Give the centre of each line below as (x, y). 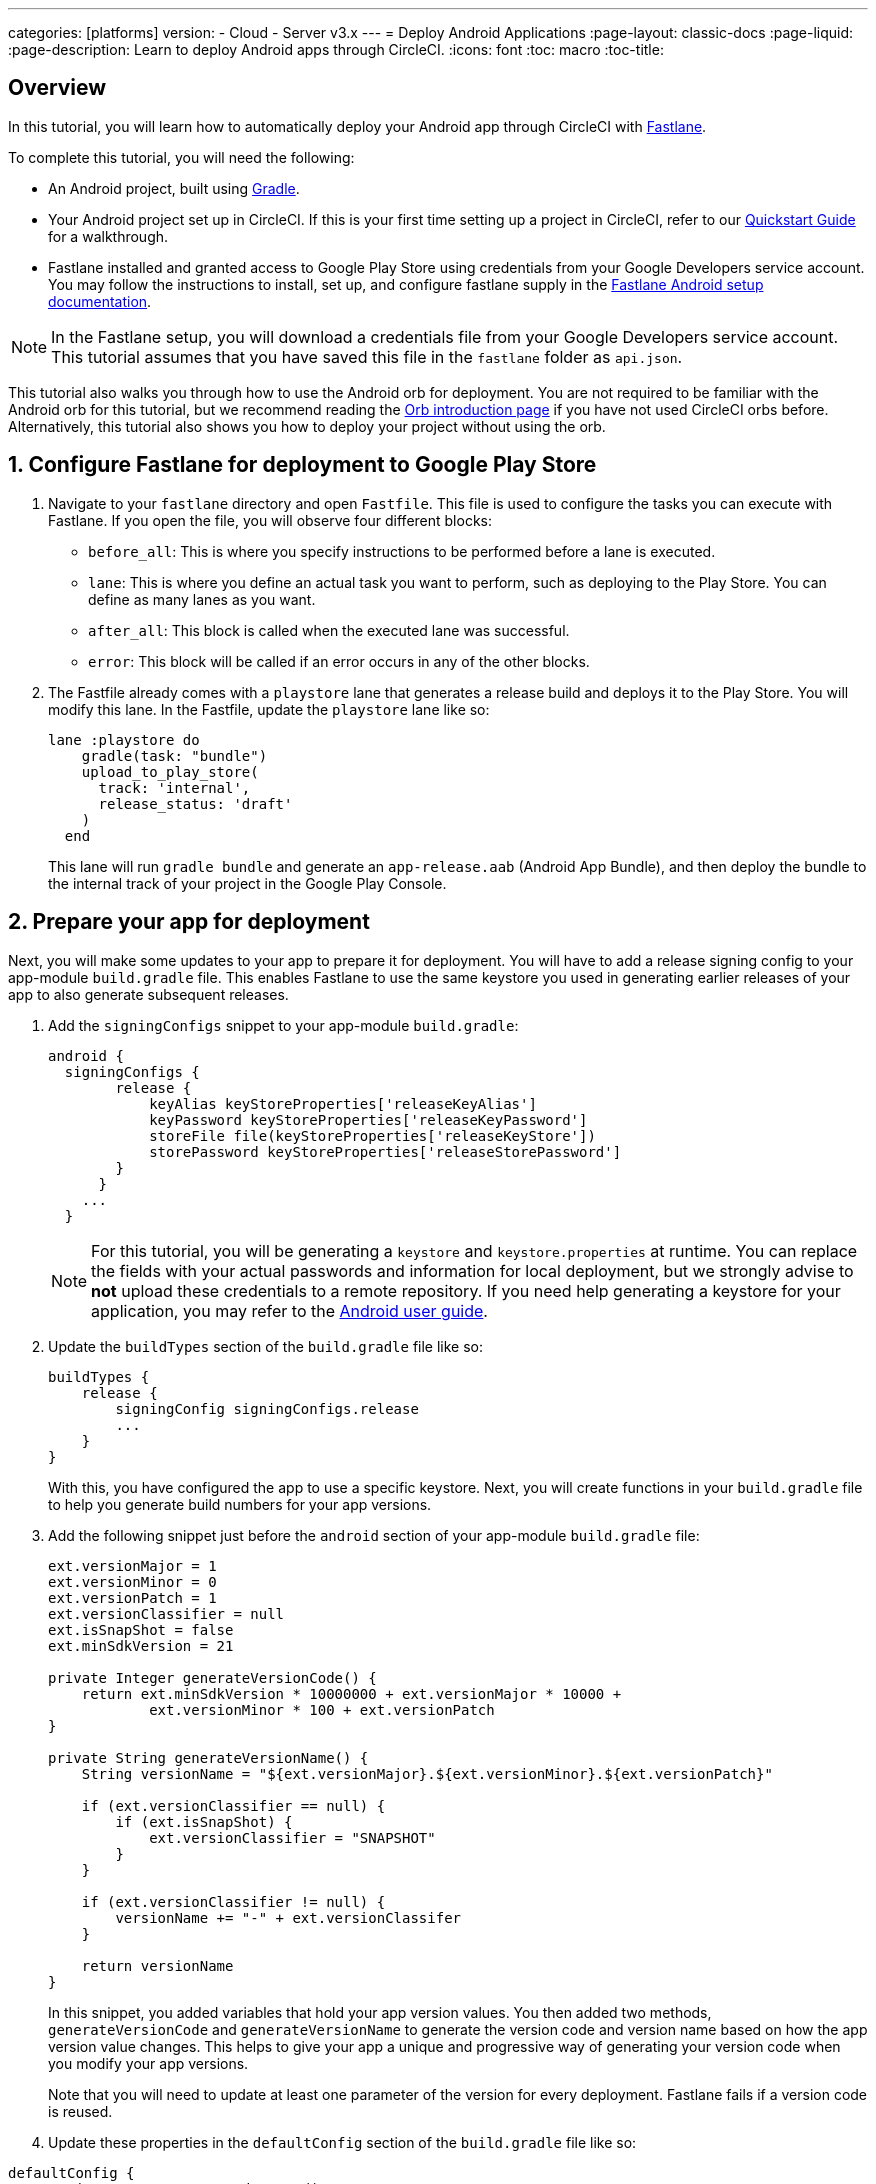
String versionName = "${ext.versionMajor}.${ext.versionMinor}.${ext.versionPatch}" (427, 1773)
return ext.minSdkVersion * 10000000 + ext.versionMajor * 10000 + (351, 1693)
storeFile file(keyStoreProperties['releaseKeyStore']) (372, 1135)
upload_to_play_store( (170, 771)
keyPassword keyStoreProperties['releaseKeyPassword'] (368, 1119)
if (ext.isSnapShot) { (204, 1821)
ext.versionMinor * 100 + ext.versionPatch (322, 1709)
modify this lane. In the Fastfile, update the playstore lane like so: (269, 709)
